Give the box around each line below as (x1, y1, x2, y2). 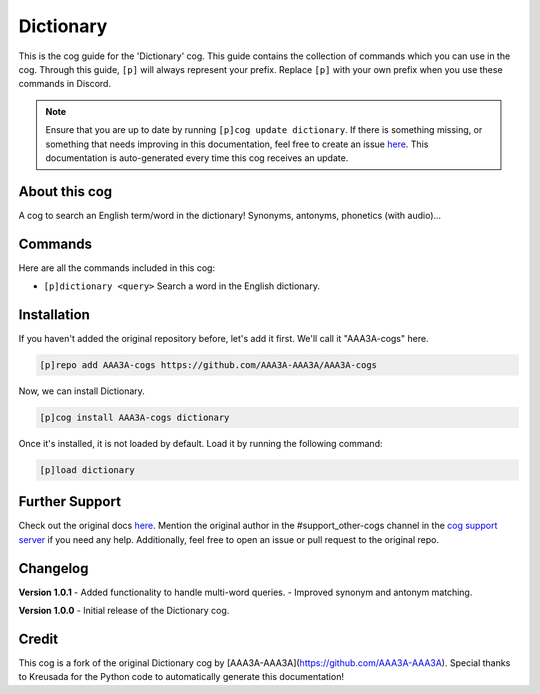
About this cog (18, 183, 113, 200)
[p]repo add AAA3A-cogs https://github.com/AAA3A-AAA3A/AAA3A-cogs (39, 359, 378, 370)
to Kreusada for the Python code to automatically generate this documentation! (18, 671, 345, 683)
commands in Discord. (18, 78, 112, 90)
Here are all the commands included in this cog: (18, 261, 215, 274)
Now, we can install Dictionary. (18, 385, 145, 397)
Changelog (18, 560, 89, 577)
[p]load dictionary (39, 464, 135, 475)
